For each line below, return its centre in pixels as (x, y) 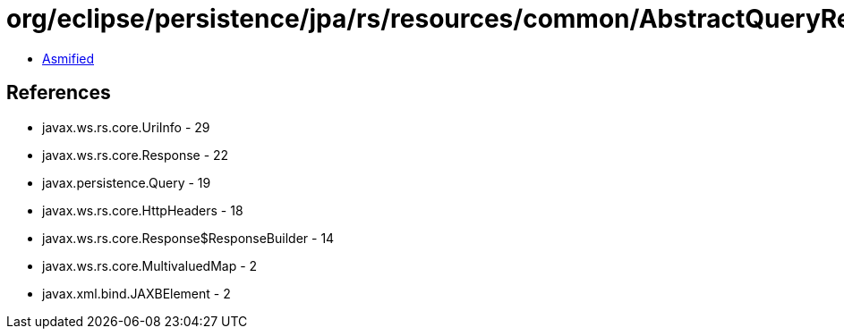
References (59, 93)
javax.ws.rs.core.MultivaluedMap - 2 (150, 265)
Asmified (68, 58)
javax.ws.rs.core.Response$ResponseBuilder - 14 (188, 238)
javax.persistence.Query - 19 (127, 182)
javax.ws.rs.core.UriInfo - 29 (126, 127)
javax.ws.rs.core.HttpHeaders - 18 (143, 210)
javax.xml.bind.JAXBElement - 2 (136, 293)
